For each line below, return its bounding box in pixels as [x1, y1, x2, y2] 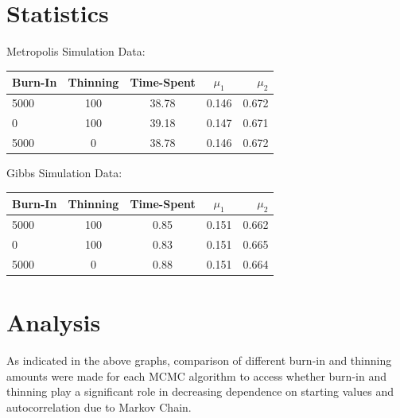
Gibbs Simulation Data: [6, 164, 122, 181]
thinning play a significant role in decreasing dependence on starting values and [6, 383, 394, 400]
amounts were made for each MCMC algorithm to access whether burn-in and [6, 367, 386, 384]
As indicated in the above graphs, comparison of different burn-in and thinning [6, 352, 392, 369]
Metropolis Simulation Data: [6, 43, 146, 60]
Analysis [6, 306, 101, 339]
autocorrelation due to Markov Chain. [6, 398, 192, 415]
